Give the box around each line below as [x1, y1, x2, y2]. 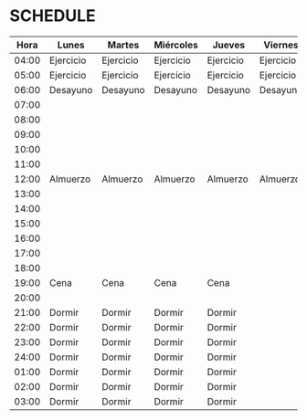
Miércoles [153, 38, 198, 51]
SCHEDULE [9, 5, 96, 26]
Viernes [263, 38, 299, 51]
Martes [107, 38, 140, 51]
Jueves [212, 38, 245, 51]
